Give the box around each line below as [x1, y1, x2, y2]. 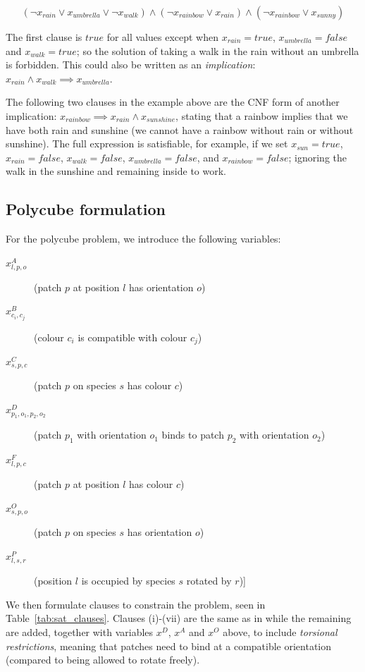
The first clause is [6, 30, 82, 44]
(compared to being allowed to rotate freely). [6, 652, 200, 667]
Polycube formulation [6, 198, 166, 220]
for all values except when [106, 30, 219, 44]
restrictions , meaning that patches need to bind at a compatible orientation [6, 638, 332, 653]
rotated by [186, 573, 232, 588]
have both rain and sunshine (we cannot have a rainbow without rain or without [6, 122, 354, 137]
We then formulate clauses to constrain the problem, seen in [6, 597, 266, 611]
